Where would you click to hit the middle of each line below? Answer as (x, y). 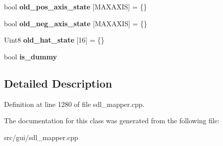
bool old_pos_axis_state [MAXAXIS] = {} (76, 6)
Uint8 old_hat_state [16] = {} (54, 40)
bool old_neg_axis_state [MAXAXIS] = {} (76, 23)
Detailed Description (58, 83)
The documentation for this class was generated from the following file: (112, 121)
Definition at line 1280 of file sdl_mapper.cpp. (74, 104)
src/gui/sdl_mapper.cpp (41, 137)
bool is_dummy (30, 56)
